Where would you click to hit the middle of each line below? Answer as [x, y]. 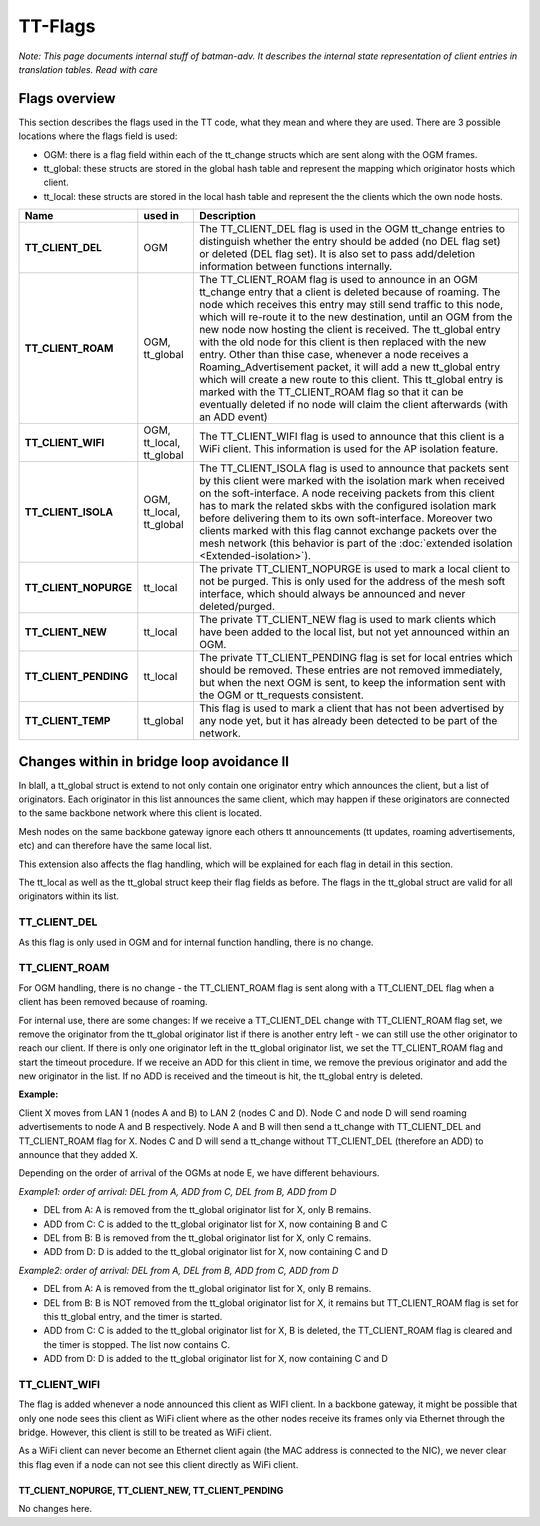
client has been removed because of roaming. [113, 1002]
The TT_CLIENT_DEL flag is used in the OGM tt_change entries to [351, 229]
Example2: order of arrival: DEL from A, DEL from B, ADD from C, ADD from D [178, 1270]
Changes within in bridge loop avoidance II [154, 761]
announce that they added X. [78, 1155]
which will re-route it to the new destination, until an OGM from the [355, 317]
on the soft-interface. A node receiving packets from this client [346, 493]
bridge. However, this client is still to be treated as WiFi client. [145, 1432]
